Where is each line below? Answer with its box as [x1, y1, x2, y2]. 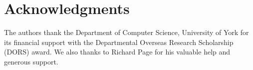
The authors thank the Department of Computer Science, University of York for [4, 27, 249, 37]
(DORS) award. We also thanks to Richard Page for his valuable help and [4, 46, 231, 57]
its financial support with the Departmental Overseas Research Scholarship [4, 36, 234, 47]
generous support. [4, 56, 58, 66]
